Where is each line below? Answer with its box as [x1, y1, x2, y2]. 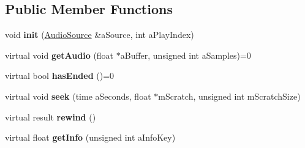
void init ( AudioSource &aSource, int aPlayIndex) [5, 28, 194, 41]
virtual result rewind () [5, 110, 96, 123]
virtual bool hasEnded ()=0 [5, 69, 115, 82]
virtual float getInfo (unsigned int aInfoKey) [5, 131, 176, 144]
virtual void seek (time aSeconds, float [5, 89, 151, 102]
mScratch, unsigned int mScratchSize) [158, 89, 301, 102]
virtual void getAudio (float [5, 48, 114, 61]
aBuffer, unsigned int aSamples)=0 [120, 48, 251, 61]
